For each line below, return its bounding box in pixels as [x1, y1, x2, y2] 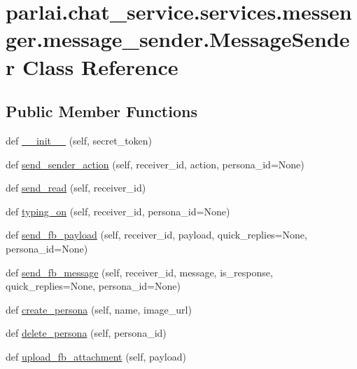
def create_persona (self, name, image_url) [6, 302, 192, 316]
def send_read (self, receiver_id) [6, 180, 146, 195]
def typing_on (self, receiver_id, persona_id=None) [6, 203, 230, 218]
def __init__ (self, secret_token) [6, 133, 153, 147]
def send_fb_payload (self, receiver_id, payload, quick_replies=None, [6, 227, 307, 242]
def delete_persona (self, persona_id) [6, 326, 167, 340]
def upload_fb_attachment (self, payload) [6, 349, 186, 363]
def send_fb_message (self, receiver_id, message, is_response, [6, 264, 273, 279]
